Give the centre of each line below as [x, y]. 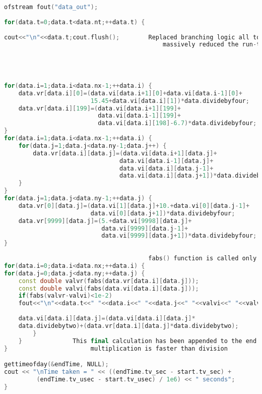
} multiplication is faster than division [116, 348]
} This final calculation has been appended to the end [138, 341]
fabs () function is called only [203, 258]
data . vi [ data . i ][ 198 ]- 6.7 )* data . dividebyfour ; [177, 123]
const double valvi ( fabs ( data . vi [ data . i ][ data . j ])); [109, 288]
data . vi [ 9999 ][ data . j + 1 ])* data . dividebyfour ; [179, 236]
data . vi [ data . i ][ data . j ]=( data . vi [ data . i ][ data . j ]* [107, 318]
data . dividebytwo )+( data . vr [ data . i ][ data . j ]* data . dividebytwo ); [128, 326]
